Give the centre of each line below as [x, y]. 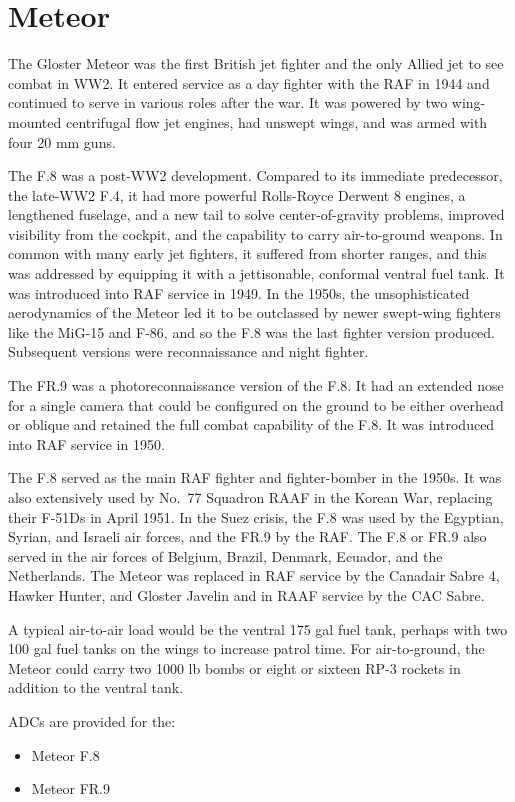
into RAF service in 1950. [86, 443]
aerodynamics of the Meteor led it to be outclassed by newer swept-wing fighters [254, 312]
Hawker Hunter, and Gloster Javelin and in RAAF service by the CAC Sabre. [246, 594]
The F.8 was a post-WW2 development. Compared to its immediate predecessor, [255, 175]
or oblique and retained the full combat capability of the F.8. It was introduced [251, 424]
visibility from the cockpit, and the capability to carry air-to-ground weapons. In [255, 233]
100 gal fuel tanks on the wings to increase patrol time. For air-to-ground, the [246, 648]
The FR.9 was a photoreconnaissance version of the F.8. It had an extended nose [256, 385]
